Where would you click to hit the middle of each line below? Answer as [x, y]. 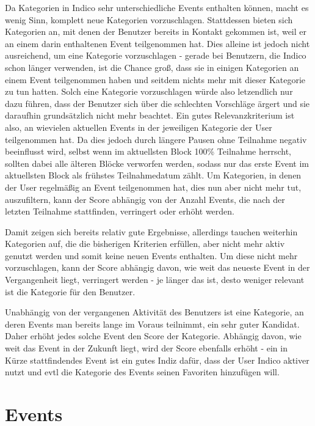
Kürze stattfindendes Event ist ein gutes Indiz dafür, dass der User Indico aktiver [157, 360]
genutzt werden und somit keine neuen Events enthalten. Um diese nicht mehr [151, 255]
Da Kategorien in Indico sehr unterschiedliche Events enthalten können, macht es [157, 7]
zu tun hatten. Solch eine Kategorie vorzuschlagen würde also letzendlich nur [149, 91]
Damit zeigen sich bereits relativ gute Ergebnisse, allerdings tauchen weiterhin [151, 231]
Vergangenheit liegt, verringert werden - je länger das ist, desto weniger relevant [155, 280]
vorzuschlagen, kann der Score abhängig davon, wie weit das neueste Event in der [157, 267]
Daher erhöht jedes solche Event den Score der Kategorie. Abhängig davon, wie [153, 336]
